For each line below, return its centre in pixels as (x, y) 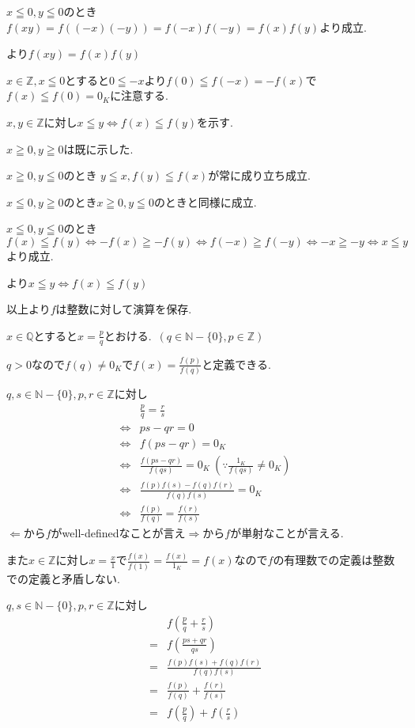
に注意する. (140, 95)
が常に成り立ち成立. (260, 175)
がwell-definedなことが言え (118, 533)
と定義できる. (236, 364)
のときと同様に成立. (205, 201)
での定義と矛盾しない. (63, 578)
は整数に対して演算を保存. (124, 309)
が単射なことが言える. (287, 533)
